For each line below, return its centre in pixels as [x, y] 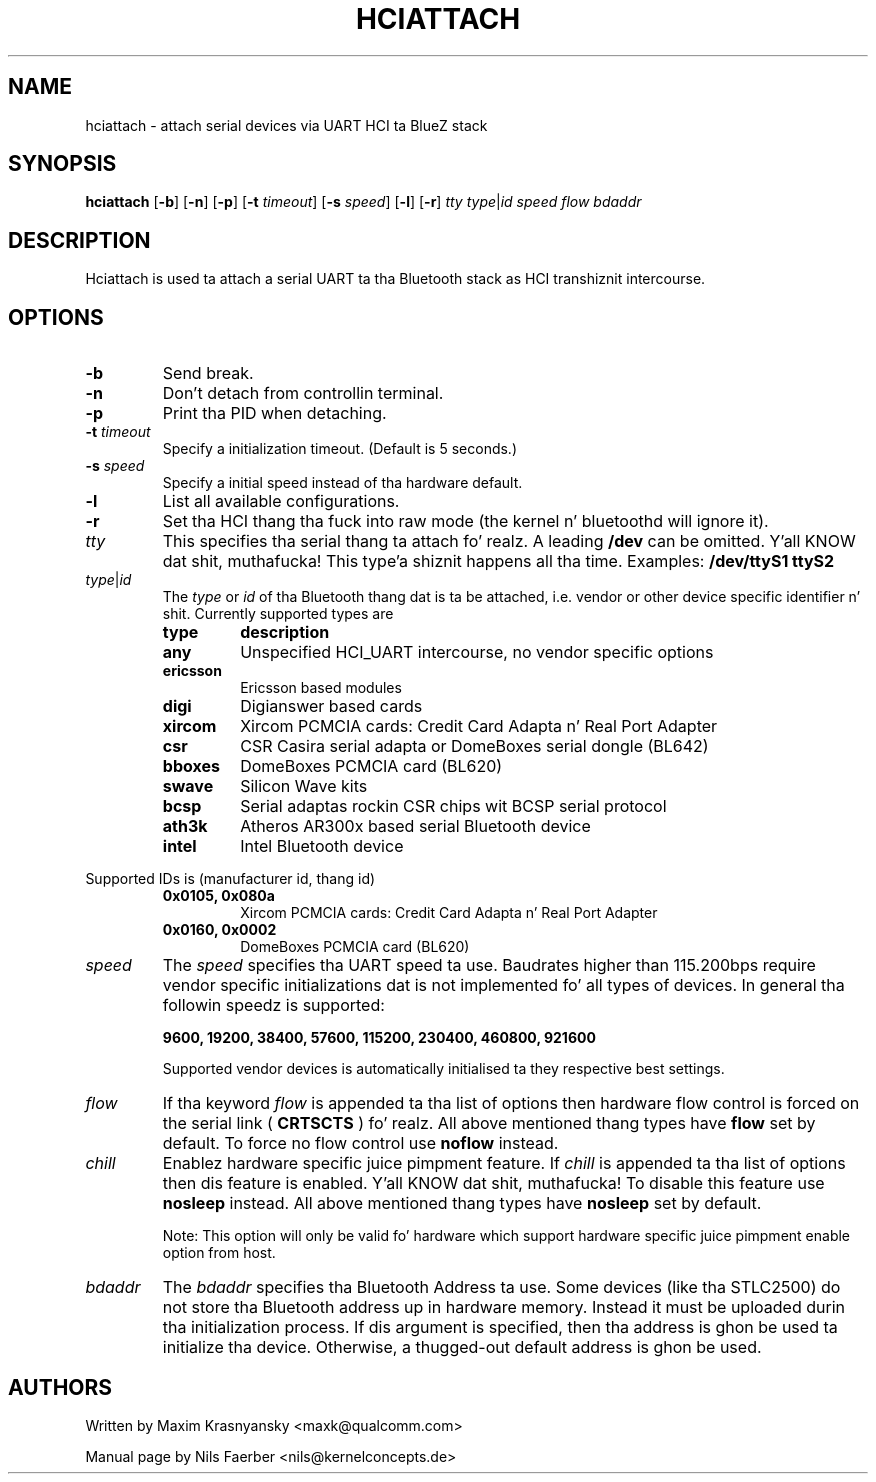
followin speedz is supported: [273, 1005]
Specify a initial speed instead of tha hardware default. [342, 483]
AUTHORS [60, 1387]
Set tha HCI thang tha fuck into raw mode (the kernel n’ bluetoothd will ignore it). [465, 521]
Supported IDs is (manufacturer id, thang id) [230, 879]
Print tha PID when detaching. [274, 413]
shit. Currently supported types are [278, 614]
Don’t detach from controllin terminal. [303, 393]
